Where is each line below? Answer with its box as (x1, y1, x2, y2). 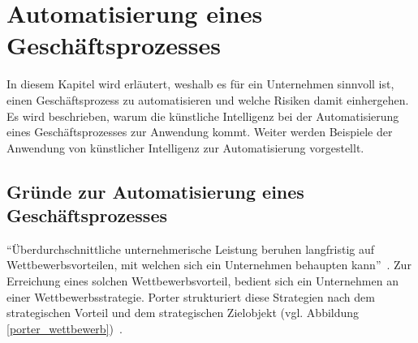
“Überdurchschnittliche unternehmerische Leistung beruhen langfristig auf (6, 240, 375, 257)
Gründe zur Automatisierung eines (6, 178, 304, 204)
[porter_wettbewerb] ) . (6, 319, 123, 337)
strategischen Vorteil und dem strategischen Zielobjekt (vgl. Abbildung (6, 304, 360, 321)
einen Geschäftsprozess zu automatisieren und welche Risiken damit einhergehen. (6, 91, 409, 108)
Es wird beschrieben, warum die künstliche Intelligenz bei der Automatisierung (6, 107, 399, 124)
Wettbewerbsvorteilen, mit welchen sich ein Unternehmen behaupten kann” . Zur (6, 256, 412, 273)
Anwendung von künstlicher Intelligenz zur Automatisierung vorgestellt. (6, 139, 364, 156)
